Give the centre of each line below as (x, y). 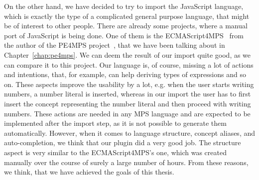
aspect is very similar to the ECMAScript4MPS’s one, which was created (115, 152)
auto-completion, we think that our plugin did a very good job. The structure (123, 142)
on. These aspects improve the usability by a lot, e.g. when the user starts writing (129, 84)
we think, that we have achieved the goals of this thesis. (89, 172)
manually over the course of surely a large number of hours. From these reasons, (126, 162)
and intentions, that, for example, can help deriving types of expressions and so (125, 74)
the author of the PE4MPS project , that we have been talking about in (115, 45)
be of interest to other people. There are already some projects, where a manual (126, 26)
